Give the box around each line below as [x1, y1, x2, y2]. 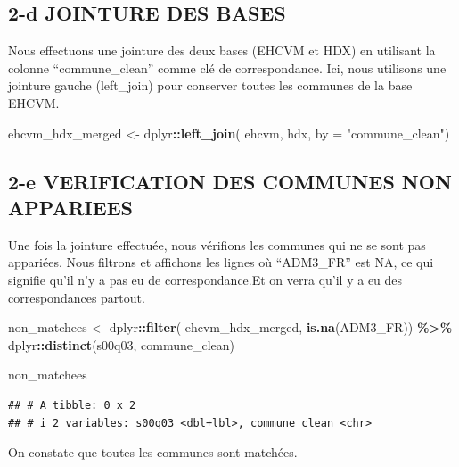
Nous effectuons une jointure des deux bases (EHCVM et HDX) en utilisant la [8, 41, 436, 60]
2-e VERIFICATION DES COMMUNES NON [8, 167, 452, 195]
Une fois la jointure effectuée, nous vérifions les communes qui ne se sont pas [8, 235, 426, 254]
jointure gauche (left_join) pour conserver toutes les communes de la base [8, 76, 413, 95]
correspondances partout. [8, 288, 145, 306]
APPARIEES [8, 193, 133, 221]
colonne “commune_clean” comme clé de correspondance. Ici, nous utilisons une [8, 58, 447, 77]
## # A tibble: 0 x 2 [8, 398, 136, 412]
